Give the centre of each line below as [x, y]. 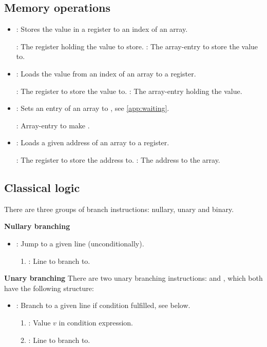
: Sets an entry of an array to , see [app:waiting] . [93, 108]
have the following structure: [49, 288]
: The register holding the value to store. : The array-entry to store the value [137, 46]
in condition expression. [96, 322]
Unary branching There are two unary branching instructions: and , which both [133, 278]
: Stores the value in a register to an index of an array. [102, 29]
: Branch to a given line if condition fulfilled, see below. [103, 305]
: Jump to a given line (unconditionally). [80, 243]
